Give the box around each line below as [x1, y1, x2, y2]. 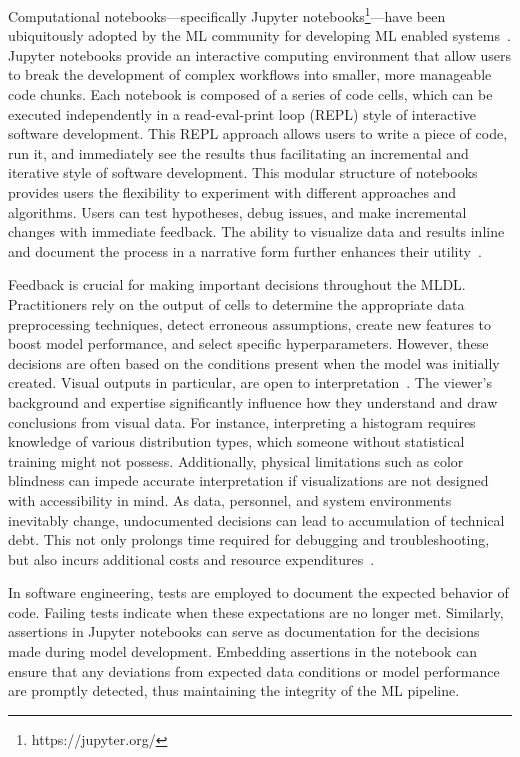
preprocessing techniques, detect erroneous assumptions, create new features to [8, 313, 492, 334]
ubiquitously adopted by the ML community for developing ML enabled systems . [8, 25, 511, 46]
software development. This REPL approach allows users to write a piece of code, [8, 123, 508, 144]
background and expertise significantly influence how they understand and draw [8, 391, 498, 412]
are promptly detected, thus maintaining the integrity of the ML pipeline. [8, 680, 460, 701]
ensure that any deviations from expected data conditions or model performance [8, 660, 500, 681]
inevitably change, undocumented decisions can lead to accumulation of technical [8, 509, 505, 530]
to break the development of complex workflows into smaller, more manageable [8, 64, 492, 85]
